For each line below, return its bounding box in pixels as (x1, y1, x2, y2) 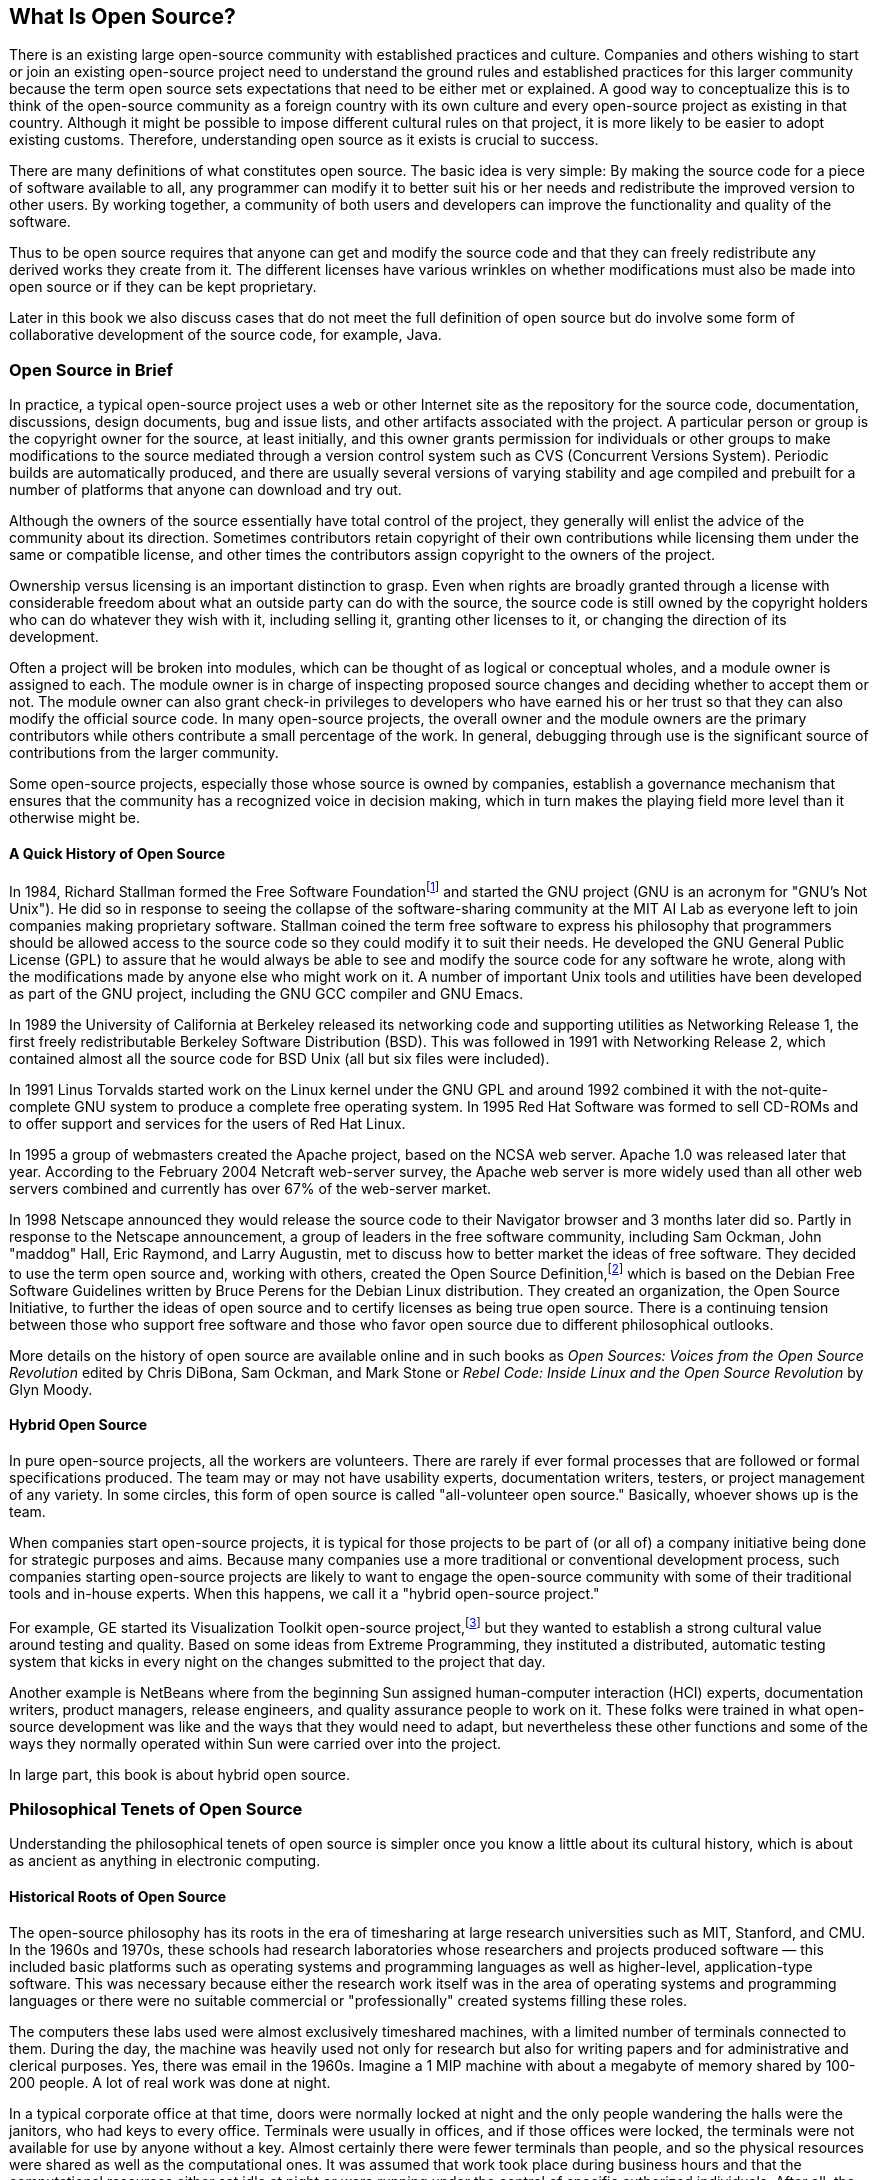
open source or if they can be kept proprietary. (9, 278, 317, 296)
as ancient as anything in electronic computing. (9, 1852, 321, 1870)
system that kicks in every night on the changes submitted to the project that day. (9, 1652, 546, 1670)
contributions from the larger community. (9, 744, 279, 762)
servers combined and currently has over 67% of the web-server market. (9, 1180, 492, 1198)
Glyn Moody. (9, 1380, 93, 1398)
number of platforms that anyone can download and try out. (9, 481, 402, 499)
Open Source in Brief (9, 359, 173, 380)
